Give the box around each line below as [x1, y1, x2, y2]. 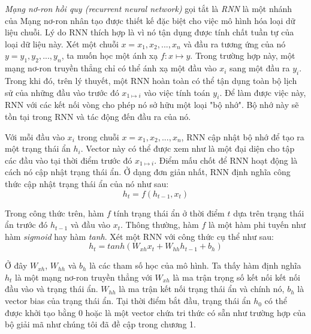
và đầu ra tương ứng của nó [183, 37, 286, 50]
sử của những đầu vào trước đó [5, 86, 119, 98]
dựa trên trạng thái [233, 206, 304, 219]
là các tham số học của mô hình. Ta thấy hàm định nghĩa [89, 259, 301, 272]
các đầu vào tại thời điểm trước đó [5, 154, 132, 166]
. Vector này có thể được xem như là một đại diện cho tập [80, 142, 295, 155]
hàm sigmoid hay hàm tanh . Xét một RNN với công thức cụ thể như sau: [5, 230, 274, 242]
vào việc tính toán [144, 86, 210, 98]
